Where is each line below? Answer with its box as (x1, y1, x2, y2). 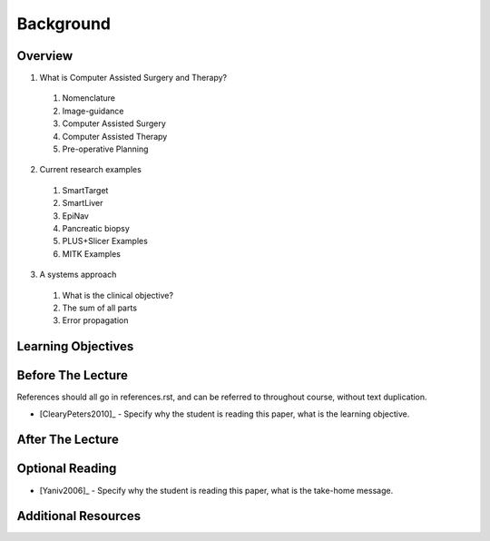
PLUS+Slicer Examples (62, 236, 149, 247)
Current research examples (39, 164, 142, 175)
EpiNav (62, 210, 90, 221)
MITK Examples (62, 248, 122, 259)
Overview (16, 48, 73, 64)
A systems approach (39, 269, 117, 280)
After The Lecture (16, 432, 120, 448)
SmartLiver (62, 198, 103, 209)
